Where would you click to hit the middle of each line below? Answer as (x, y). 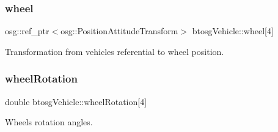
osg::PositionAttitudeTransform (119, 31)
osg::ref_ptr (27, 31)
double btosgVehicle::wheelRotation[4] (76, 101)
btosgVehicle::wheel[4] (233, 31)
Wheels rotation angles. (49, 122)
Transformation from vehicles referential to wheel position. (115, 51)
